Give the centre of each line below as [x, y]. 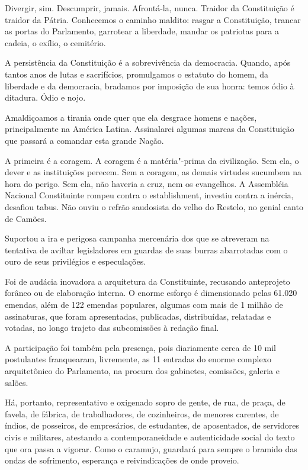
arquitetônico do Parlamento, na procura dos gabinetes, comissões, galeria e [142, 371]
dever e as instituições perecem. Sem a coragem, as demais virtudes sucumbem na [153, 172]
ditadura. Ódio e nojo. [45, 97]
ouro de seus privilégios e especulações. [76, 261]
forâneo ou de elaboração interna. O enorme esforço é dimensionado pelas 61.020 [151, 293]
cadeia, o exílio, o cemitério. [55, 42]
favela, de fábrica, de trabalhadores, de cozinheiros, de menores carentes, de [142, 413]
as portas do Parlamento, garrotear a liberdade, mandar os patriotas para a [142, 31]
